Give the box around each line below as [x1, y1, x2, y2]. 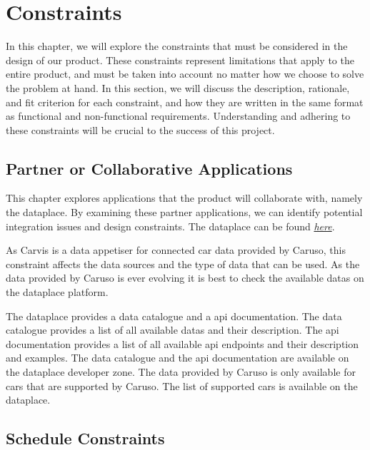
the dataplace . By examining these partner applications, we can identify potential [6, 205, 363, 220]
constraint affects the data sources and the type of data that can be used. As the [6, 256, 360, 271]
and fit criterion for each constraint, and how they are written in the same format [6, 94, 364, 109]
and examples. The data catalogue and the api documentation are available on [6, 350, 349, 365]
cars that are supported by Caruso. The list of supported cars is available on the [6, 378, 358, 393]
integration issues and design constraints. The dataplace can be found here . [6, 218, 335, 233]
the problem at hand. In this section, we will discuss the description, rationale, [6, 80, 350, 95]
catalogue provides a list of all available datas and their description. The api [6, 322, 339, 337]
